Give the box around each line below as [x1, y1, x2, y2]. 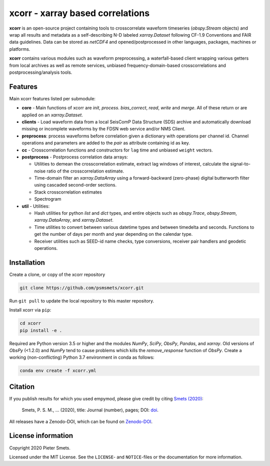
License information [9, 431, 73, 440]
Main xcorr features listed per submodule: [9, 95, 96, 101]
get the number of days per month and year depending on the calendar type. [34, 231, 193, 237]
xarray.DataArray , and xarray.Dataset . [34, 217, 113, 223]
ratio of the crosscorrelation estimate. [46, 168, 124, 174]
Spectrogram [34, 196, 61, 202]
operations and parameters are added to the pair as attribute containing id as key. [21, 140, 190, 146]
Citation [9, 382, 35, 391]
